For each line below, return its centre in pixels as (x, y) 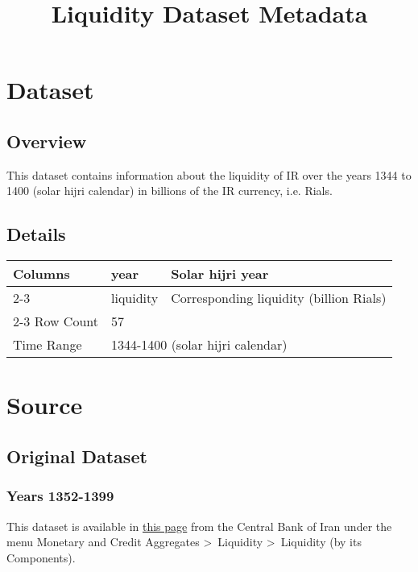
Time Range (48, 345)
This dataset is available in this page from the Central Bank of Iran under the (199, 526)
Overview (47, 141)
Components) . (41, 557)
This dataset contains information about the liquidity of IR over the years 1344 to (209, 174)
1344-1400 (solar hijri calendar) (199, 345)
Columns (41, 274)
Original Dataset (77, 456)
